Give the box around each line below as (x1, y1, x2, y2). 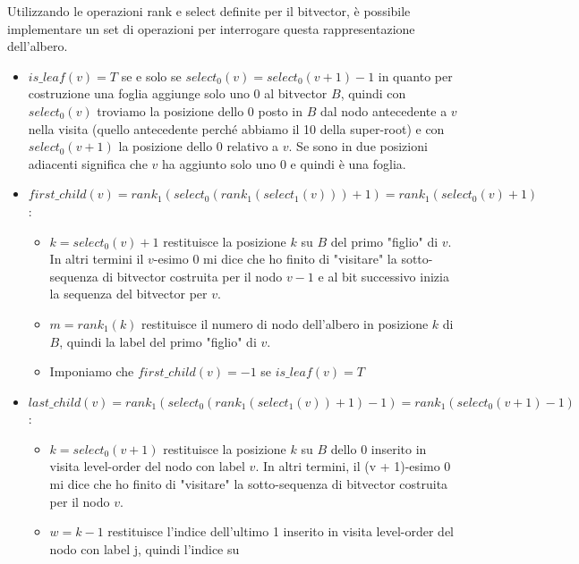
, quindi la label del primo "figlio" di (59, 332, 257, 350)
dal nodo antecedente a (319, 101, 447, 120)
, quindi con (340, 84, 406, 103)
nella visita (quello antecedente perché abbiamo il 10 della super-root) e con (28, 119, 445, 138)
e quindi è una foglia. (290, 154, 406, 173)
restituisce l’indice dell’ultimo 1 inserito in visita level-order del (107, 522, 455, 541)
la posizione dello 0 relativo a (118, 137, 279, 156)
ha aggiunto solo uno (161, 154, 277, 173)
